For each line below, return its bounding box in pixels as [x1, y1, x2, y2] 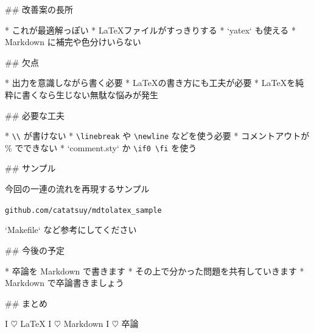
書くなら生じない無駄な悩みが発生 [21, 88, 158, 101]
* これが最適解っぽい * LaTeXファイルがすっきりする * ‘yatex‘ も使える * [5, 23, 296, 36]
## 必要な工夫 [5, 109, 65, 121]
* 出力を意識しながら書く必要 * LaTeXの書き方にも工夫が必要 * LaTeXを [5, 76, 296, 89]
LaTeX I [20, 317, 52, 330]
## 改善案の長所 [5, 3, 73, 15]
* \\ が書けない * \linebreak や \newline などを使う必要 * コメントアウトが [5, 129, 310, 142]
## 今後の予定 [5, 243, 65, 256]
